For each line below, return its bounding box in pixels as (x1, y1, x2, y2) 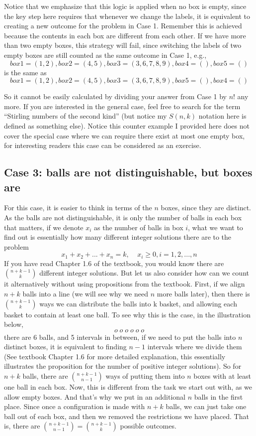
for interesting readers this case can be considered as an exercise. (4, 140, 201, 150)
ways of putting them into (105, 371, 185, 381)
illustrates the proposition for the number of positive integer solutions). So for (4, 361, 242, 371)
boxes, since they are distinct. (161, 202, 252, 213)
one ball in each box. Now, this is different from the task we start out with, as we (4, 382, 253, 392)
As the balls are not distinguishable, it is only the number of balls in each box (4, 212, 242, 222)
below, (4, 319, 23, 329)
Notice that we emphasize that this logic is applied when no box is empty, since (4, 1, 247, 11)
